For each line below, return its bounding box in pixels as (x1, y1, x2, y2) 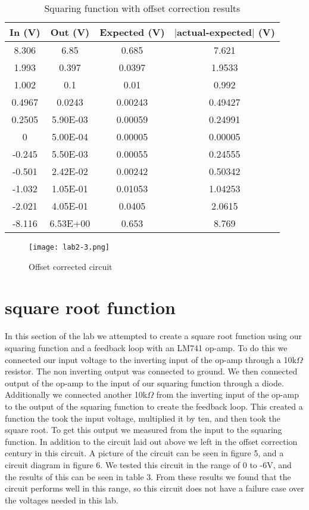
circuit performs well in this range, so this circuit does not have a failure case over (5, 482, 304, 494)
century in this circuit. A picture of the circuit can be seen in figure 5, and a (5, 447, 284, 459)
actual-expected (177, 25, 252, 39)
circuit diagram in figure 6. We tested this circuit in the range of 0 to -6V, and (5, 458, 292, 471)
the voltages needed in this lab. (5, 493, 118, 506)
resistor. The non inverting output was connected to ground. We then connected (5, 365, 298, 377)
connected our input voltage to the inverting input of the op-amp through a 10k (5, 353, 296, 365)
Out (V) (50, 25, 90, 39)
